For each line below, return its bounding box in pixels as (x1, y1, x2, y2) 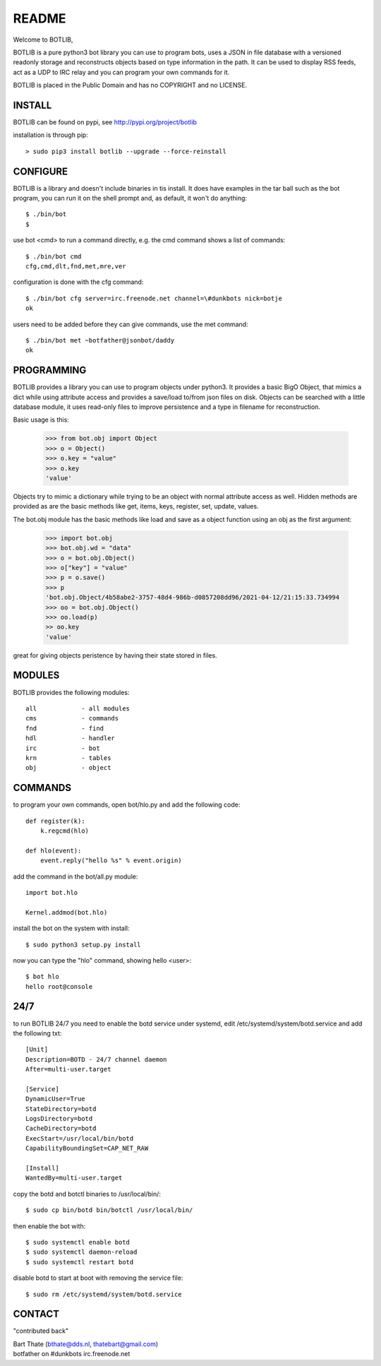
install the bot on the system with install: (13, 924, 130, 932)
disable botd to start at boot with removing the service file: (13, 1273, 183, 1282)
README (13, 11, 66, 26)
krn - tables (25, 754, 111, 762)
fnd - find (25, 724, 104, 732)
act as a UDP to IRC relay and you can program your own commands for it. (13, 68, 230, 76)
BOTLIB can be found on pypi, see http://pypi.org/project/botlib (13, 118, 198, 126)
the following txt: (13, 1028, 62, 1038)
